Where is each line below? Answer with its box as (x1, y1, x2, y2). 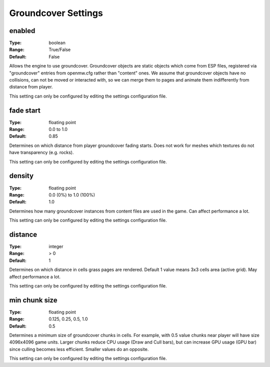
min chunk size (9, 295, 57, 304)
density (9, 171, 34, 180)
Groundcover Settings (9, 7, 103, 18)
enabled (9, 26, 35, 35)
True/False (48, 46, 71, 52)
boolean (48, 40, 66, 46)
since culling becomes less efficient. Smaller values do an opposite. (9, 346, 149, 352)
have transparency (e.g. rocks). (9, 149, 74, 155)
